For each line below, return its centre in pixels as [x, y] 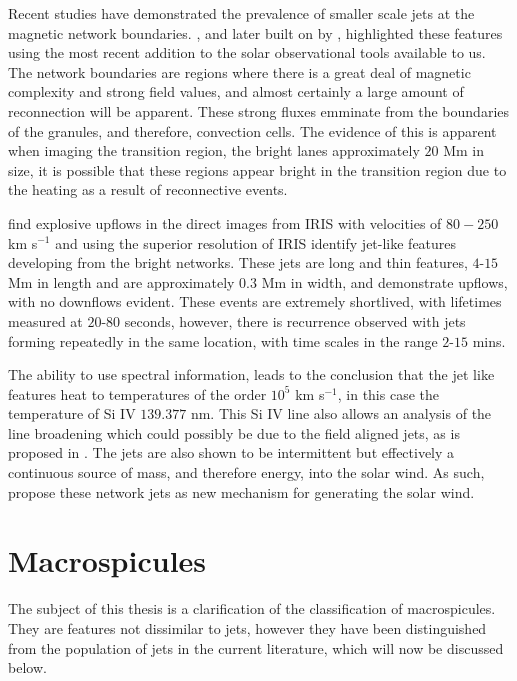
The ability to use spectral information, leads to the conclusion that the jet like [251, 374]
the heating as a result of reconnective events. [148, 189]
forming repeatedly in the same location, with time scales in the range [223, 340]
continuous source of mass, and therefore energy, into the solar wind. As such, [246, 472]
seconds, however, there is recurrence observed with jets [295, 320]
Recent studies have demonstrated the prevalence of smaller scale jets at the [241, 13]
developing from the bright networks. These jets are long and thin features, [238, 262]
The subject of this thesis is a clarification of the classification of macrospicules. [252, 608]
